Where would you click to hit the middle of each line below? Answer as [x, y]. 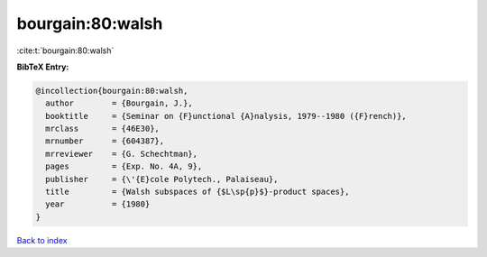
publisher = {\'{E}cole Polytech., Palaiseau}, [162, 179]
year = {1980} [98, 204]
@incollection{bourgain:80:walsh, [112, 91]
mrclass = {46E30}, [102, 129]
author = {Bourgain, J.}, [119, 103]
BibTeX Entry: [43, 67]
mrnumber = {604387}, [105, 141]
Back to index [42, 240]
